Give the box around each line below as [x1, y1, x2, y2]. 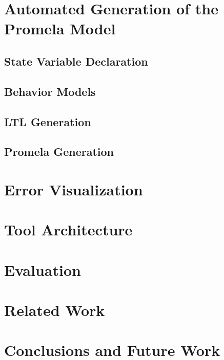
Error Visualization [4, 178, 143, 199]
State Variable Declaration [4, 53, 148, 69]
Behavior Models [4, 83, 96, 99]
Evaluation [4, 259, 81, 280]
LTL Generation [4, 113, 91, 129]
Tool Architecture [4, 219, 133, 240]
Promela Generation [4, 144, 114, 159]
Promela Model [4, 18, 116, 39]
